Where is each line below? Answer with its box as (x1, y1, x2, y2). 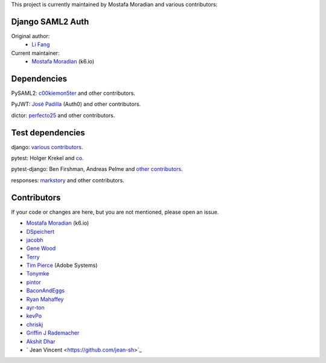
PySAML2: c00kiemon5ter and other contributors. (11, 89, 136, 97)
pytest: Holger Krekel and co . (11, 155, 84, 162)
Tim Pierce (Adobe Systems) (26, 262, 98, 269)
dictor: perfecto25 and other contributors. (11, 112, 115, 119)
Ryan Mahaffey (26, 295, 64, 303)
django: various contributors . (11, 143, 83, 150)
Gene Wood (26, 245, 56, 252)
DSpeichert (26, 228, 54, 235)
